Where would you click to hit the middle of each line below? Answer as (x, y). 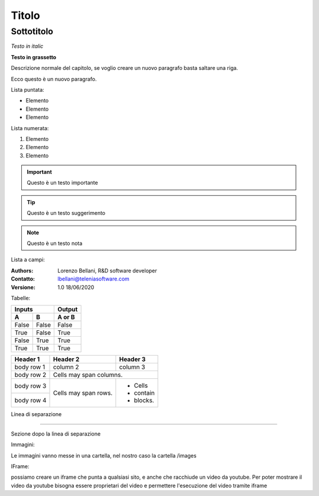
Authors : (22, 270)
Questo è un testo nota (55, 243)
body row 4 (30, 400)
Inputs (24, 310)
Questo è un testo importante (63, 183)
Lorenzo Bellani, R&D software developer (108, 270)
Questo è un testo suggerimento (66, 213)
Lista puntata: (27, 89)
